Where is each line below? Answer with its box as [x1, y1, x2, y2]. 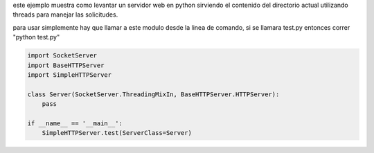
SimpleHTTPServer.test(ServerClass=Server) [42, 129, 192, 137]
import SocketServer [27, 52, 97, 60]
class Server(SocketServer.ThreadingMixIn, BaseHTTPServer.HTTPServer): [27, 90, 280, 98]
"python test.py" [12, 33, 60, 42]
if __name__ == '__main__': [27, 119, 123, 127]
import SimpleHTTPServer [27, 71, 112, 79]
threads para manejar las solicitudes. [12, 10, 118, 19]
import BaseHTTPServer [27, 61, 105, 69]
